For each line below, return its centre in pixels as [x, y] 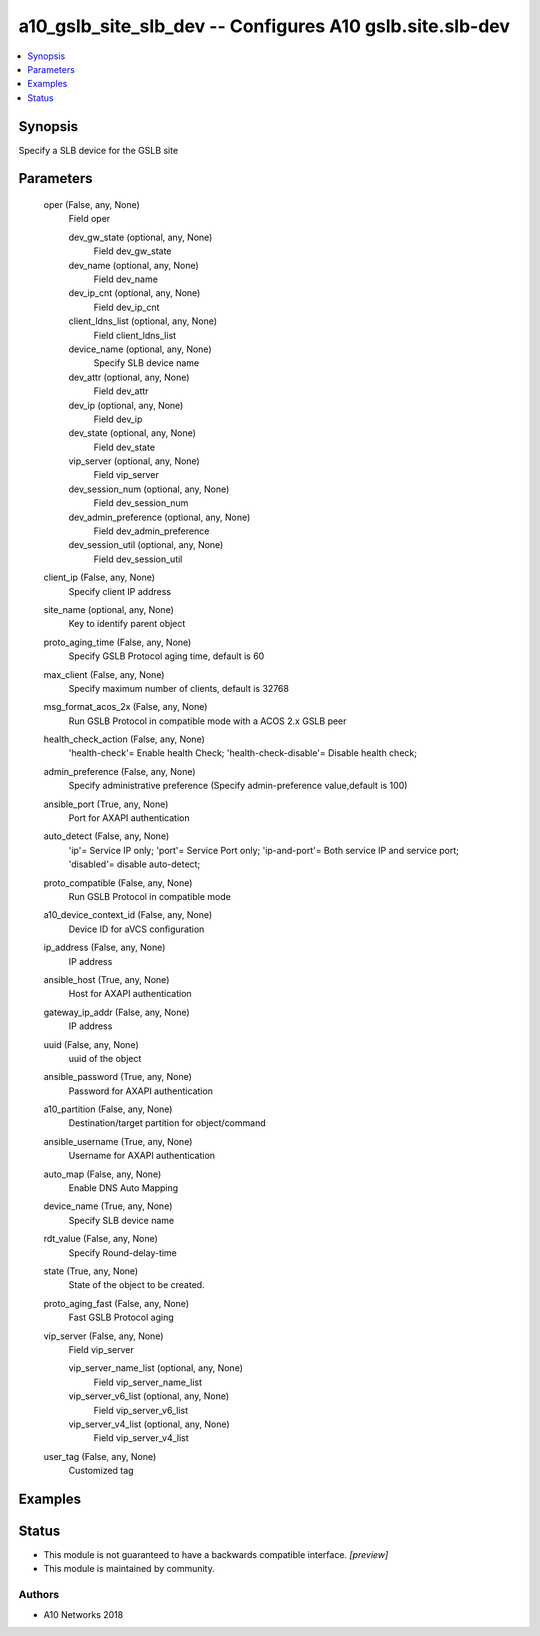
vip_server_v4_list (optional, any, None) [149, 1424]
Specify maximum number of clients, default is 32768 [179, 688]
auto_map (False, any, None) [102, 1174]
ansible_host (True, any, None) [106, 979]
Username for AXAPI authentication [141, 1156]
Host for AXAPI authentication [130, 994]
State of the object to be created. [136, 1285]
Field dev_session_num [141, 503]
